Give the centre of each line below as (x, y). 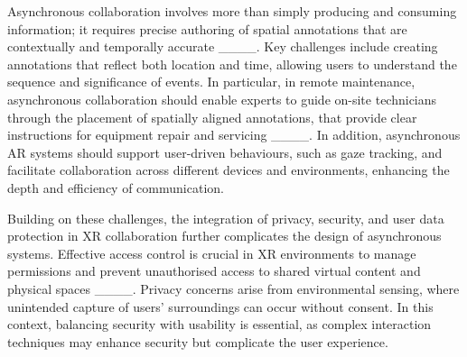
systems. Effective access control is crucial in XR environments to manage (212, 253)
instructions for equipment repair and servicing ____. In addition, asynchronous (234, 135)
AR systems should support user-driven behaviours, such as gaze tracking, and (225, 152)
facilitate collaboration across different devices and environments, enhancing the (229, 170)
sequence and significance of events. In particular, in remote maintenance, (211, 82)
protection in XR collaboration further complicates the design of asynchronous (224, 236)
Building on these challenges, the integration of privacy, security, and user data (226, 218)
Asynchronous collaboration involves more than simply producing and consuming (232, 11)
